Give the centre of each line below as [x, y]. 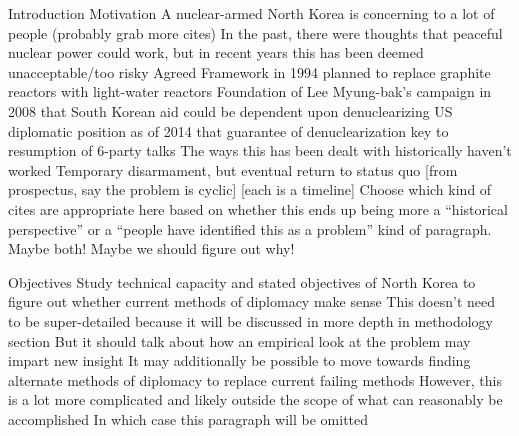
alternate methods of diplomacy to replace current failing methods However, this [255, 379]
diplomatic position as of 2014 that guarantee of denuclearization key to [228, 130]
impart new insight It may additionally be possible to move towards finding [239, 360]
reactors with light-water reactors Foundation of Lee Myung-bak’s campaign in [250, 91]
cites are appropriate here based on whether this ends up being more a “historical [258, 208]
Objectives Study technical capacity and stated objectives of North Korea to [242, 281]
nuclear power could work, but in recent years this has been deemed [216, 52]
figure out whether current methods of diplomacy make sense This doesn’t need [252, 301]
